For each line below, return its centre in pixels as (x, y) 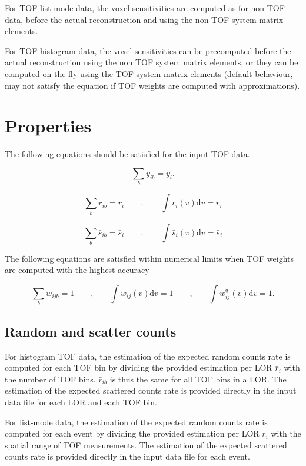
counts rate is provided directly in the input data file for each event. (127, 456)
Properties (48, 126)
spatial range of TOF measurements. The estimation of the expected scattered (146, 445)
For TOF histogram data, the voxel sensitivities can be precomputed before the (148, 50)
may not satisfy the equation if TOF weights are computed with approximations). (152, 85)
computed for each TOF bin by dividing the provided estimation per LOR (139, 367)
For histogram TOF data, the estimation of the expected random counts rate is (148, 356)
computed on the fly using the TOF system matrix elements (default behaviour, (149, 73)
